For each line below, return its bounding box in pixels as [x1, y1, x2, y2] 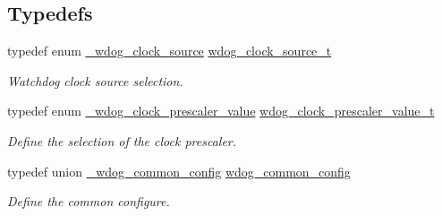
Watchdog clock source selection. [7, 71, 183, 90]
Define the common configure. [7, 192, 170, 211]
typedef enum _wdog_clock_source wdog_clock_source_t [7, 41, 332, 60]
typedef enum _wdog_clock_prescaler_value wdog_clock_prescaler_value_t [7, 101, 435, 120]
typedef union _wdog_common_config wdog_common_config [7, 161, 351, 180]
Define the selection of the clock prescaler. [7, 131, 237, 150]
